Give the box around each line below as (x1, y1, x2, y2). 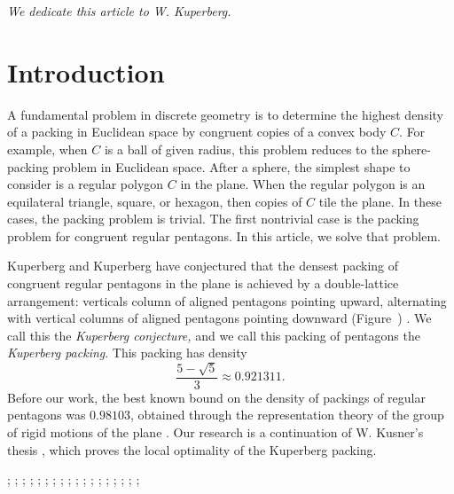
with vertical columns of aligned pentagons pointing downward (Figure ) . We (7, 309, 432, 327)
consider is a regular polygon (7, 175, 164, 193)
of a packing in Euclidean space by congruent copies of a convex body (7, 122, 387, 141)
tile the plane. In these (318, 192, 442, 210)
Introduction (7, 53, 165, 90)
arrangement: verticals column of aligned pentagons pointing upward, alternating (7, 291, 447, 310)
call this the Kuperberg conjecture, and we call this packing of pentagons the (7, 325, 420, 344)
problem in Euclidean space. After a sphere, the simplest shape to (52, 157, 411, 176)
